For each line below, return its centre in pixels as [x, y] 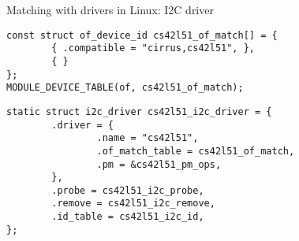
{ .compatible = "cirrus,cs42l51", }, [153, 48]
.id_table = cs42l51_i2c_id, [128, 217]
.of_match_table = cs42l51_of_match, [196, 151]
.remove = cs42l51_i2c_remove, [133, 204]
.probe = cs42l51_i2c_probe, [128, 190]
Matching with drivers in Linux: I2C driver [110, 9]
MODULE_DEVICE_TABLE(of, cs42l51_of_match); [125, 88]
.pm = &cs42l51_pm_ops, [159, 164]
